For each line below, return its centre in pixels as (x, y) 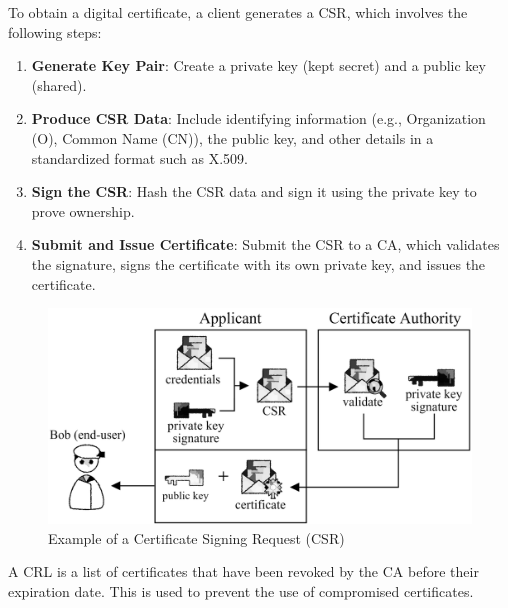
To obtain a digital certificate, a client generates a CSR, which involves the (238, 12)
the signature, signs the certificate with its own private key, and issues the (258, 263)
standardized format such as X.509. (139, 157)
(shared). (59, 84)
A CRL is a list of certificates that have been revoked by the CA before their (243, 571)
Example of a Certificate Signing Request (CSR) (196, 537)
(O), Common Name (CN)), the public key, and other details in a (232, 137)
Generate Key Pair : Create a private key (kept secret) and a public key (258, 65)
